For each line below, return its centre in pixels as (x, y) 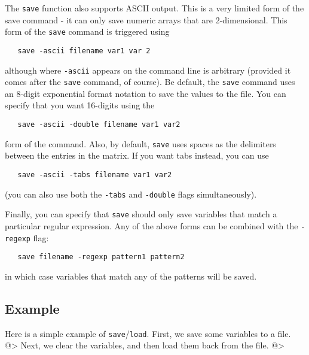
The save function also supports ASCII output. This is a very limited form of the (154, 8)
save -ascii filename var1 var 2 (84, 51)
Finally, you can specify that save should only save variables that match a (141, 214)
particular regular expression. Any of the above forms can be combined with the (152, 225)
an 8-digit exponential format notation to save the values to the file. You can (146, 93)
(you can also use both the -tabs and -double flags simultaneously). (131, 194)
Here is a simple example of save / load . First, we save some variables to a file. (148, 333)
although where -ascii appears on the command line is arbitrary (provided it (148, 70)
